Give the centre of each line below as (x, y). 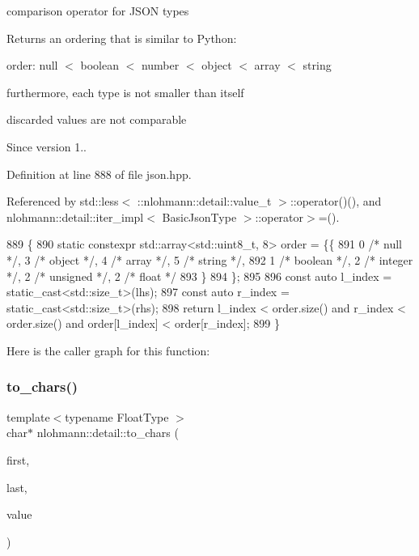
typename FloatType (117, 416)
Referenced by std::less (63, 201)
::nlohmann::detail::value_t (204, 201)
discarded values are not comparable (97, 119)
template (28, 416)
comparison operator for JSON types (98, 11)
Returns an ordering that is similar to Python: (122, 38)
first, (18, 459)
